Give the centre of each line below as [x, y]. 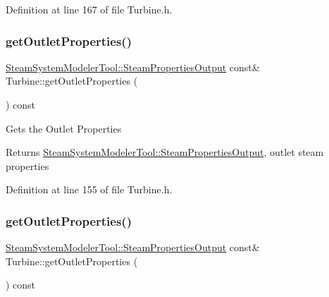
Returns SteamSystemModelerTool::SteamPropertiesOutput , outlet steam [165, 152]
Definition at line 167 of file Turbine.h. [89, 9]
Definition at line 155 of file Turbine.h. [89, 189]
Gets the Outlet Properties [64, 128]
